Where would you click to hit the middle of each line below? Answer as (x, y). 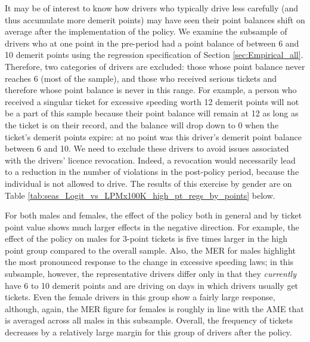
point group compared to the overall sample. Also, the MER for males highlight (151, 250)
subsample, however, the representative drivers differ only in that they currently (151, 274)
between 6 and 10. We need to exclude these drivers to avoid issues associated (147, 148)
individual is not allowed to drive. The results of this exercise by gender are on (148, 183)
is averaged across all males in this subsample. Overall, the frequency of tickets (149, 320)
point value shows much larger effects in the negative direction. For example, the (152, 227)
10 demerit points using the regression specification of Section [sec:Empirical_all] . (154, 55)
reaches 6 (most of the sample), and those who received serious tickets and (141, 78)
